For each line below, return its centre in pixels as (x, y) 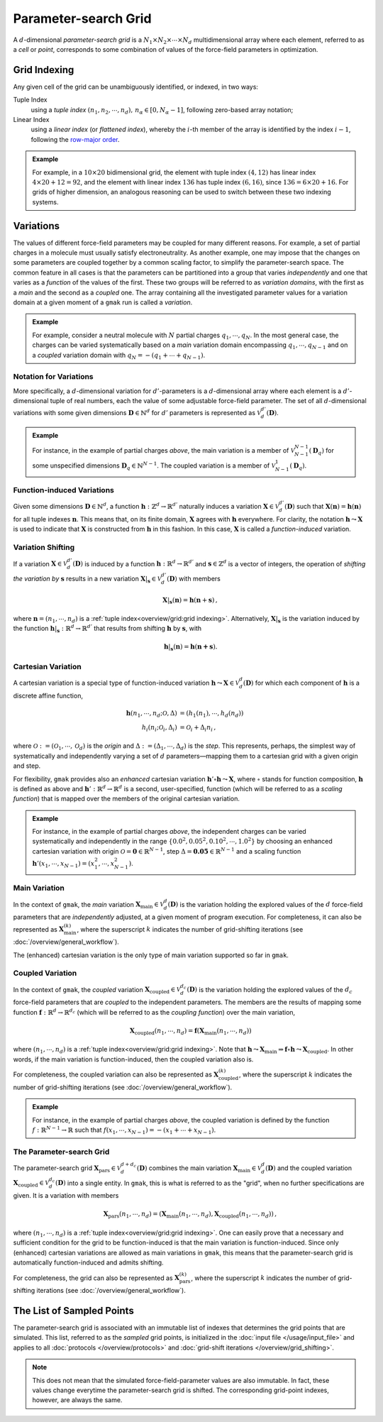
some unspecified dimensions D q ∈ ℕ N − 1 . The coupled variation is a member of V (154, 466)
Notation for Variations (53, 377)
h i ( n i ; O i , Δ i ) (159, 728)
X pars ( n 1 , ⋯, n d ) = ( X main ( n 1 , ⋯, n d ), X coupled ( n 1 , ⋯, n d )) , (190, 1215)
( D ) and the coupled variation (309, 1168)
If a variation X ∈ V (40, 563)
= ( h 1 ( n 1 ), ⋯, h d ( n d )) (212, 714)
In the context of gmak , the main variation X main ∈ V (89, 905)
